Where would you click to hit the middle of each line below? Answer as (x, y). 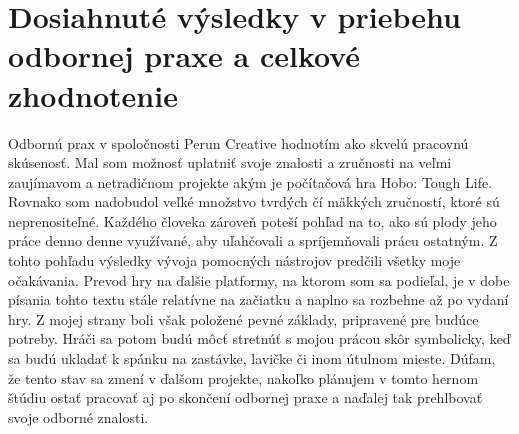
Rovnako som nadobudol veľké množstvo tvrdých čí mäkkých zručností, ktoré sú (254, 201)
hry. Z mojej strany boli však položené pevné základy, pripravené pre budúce (243, 318)
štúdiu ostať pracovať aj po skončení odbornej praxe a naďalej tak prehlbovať (245, 397)
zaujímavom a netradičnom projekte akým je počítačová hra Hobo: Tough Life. (250, 181)
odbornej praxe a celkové (184, 55)
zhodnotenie (93, 94)
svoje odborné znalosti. (78, 416)
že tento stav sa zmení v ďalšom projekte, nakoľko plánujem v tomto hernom (243, 377)
